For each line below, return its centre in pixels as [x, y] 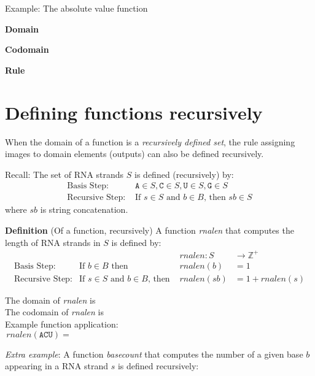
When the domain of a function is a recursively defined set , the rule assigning [150, 141]
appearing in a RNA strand [56, 366]
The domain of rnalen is [50, 300]
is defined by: [136, 242]
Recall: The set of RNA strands [64, 174]
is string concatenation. [84, 209]
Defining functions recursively [134, 112]
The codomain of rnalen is [55, 312]
